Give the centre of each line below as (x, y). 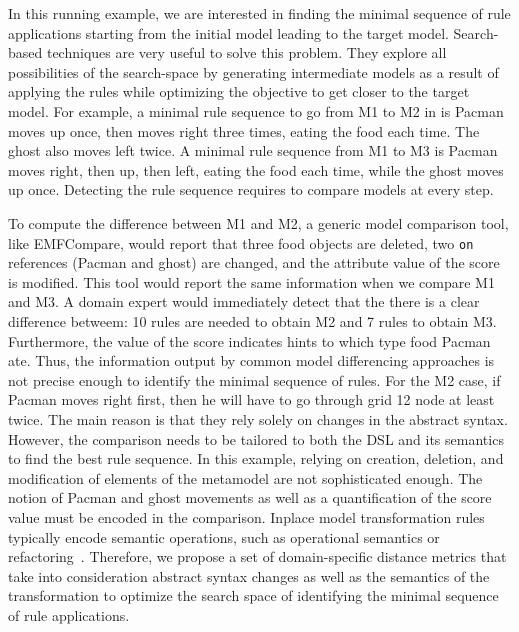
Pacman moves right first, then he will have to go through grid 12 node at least (251, 399)
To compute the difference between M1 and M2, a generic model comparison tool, (258, 222)
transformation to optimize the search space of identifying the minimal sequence (253, 595)
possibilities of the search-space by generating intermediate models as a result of (253, 71)
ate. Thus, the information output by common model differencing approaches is (251, 360)
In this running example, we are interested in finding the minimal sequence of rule (259, 13)
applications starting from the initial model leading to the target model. (228, 32)
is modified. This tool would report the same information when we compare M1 (251, 281)
